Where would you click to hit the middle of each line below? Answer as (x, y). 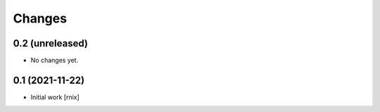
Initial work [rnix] (55, 97)
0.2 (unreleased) (50, 43)
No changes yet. (55, 61)
